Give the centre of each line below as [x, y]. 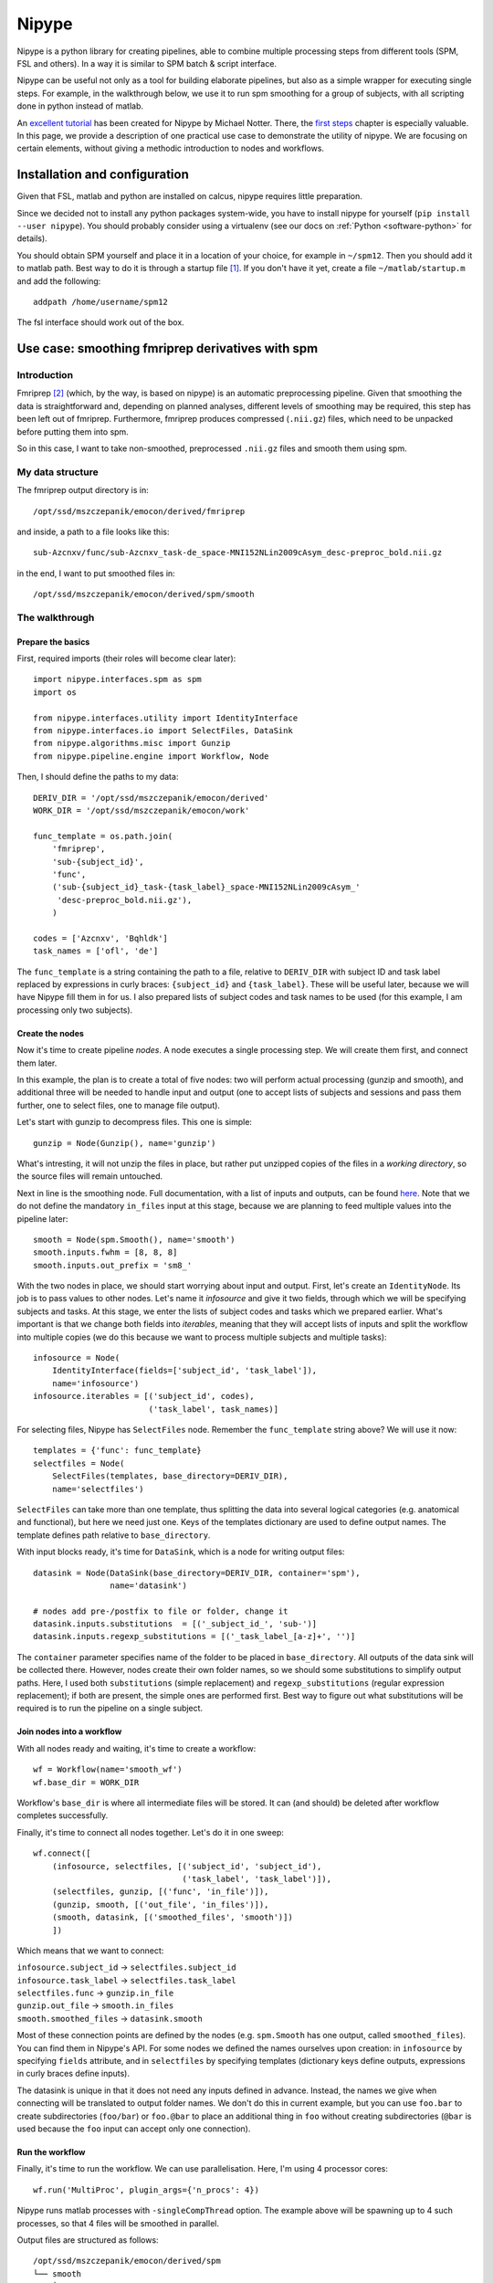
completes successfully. [63, 1815]
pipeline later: [42, 1218]
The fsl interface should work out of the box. [100, 322]
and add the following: [59, 281]
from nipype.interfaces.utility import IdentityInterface [166, 718]
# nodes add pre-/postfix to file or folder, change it [161, 1611]
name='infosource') [95, 1383]
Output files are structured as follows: [88, 2240]
